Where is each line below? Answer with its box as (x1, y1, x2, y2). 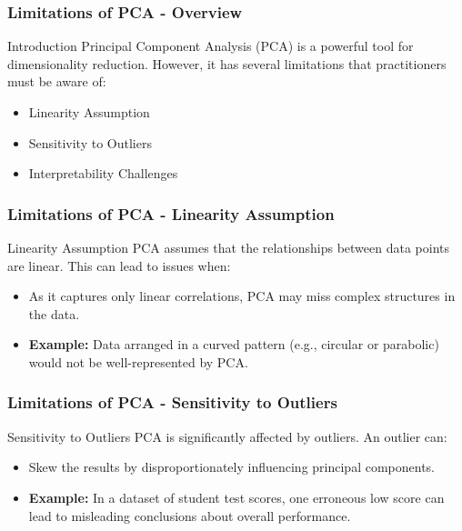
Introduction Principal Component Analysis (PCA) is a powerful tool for (7, 36, 414, 55)
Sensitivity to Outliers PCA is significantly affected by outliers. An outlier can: (7, 426, 447, 446)
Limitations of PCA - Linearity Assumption (7, 202, 335, 225)
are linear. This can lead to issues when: (7, 255, 231, 275)
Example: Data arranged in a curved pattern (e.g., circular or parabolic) (28, 335, 439, 354)
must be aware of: (7, 72, 106, 91)
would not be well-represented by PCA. (28, 352, 248, 371)
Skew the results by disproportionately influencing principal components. (28, 457, 435, 476)
